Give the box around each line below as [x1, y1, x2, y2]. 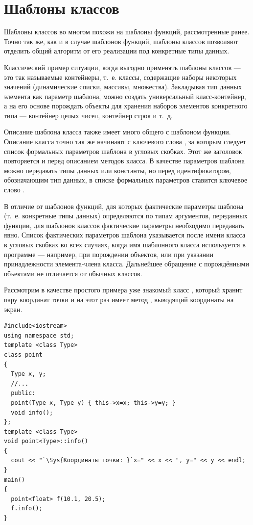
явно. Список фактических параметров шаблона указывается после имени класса [4, 230, 246, 240]
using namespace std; [4, 332, 74, 339]
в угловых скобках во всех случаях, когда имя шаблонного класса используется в [4, 239, 246, 249]
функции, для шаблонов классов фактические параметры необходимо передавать [4, 220, 244, 230]
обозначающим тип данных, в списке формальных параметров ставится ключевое [4, 175, 248, 185]
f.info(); [11, 505, 43, 512]
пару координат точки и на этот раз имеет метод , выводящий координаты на [4, 294, 234, 304]
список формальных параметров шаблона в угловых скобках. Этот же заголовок [4, 146, 242, 156]
